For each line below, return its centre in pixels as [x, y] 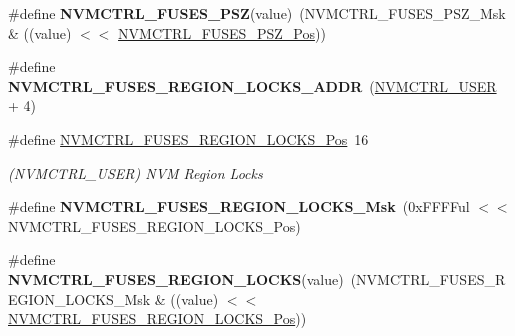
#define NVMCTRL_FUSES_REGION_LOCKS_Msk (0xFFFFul [239, 206]
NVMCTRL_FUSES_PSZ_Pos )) [222, 32]
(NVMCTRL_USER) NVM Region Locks [135, 172]
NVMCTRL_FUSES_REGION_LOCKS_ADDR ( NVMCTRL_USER [252, 85]
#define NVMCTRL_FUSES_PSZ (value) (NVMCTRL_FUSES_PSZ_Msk [257, 13]
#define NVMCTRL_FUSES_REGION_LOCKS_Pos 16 [188, 138]
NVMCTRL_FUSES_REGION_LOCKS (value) [176, 278]
